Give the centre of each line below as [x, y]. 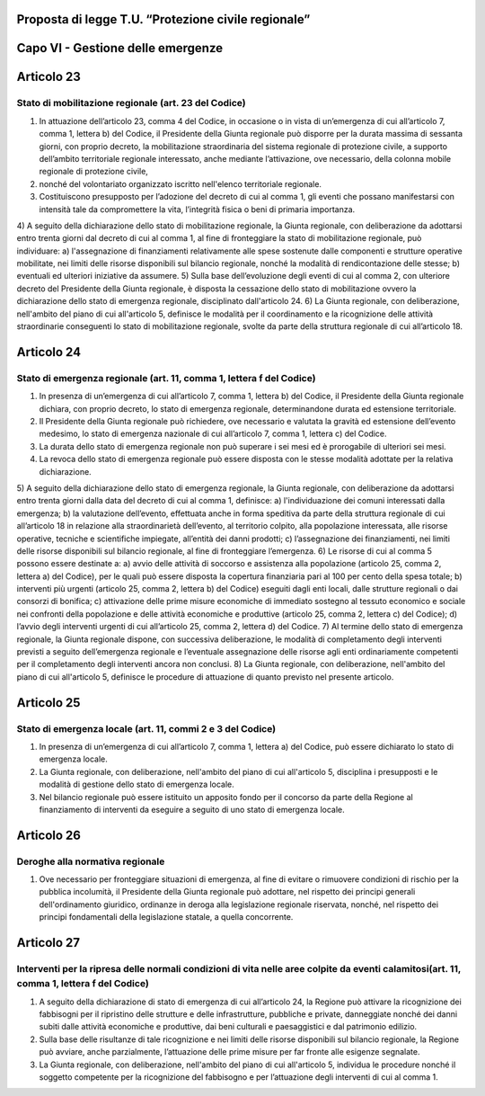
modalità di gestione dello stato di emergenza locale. [137, 784]
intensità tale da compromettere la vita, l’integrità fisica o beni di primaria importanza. [197, 209]
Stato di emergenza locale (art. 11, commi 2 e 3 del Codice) [146, 728]
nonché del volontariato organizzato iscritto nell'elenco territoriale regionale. [181, 183]
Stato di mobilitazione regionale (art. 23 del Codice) [131, 103]
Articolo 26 [48, 835]
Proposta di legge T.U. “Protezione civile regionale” [163, 19]
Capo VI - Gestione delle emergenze [120, 48]
